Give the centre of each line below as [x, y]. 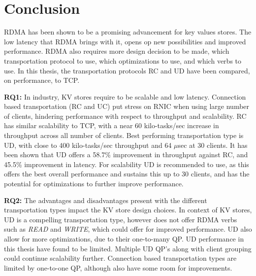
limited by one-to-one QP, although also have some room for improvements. [118, 267]
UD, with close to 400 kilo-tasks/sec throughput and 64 [88, 145]
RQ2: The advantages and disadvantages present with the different [106, 200]
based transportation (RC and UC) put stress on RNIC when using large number [127, 106]
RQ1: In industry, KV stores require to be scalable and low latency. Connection [125, 96]
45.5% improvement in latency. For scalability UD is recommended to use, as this [127, 164]
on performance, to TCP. [42, 80]
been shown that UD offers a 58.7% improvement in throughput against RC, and [126, 155]
